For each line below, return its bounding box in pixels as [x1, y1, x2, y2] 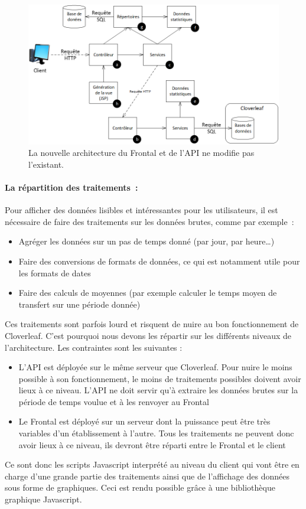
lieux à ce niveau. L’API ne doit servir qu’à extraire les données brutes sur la [18, 384, 298, 396]
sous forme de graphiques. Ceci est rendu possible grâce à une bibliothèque [5, 481, 275, 494]
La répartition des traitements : [5, 181, 138, 193]
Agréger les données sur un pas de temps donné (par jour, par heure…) [18, 235, 275, 247]
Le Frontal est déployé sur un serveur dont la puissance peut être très [18, 415, 271, 428]
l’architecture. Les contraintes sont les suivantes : [5, 341, 183, 353]
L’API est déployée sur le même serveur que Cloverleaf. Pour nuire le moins [18, 361, 292, 373]
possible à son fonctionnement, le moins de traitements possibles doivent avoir [18, 372, 301, 384]
